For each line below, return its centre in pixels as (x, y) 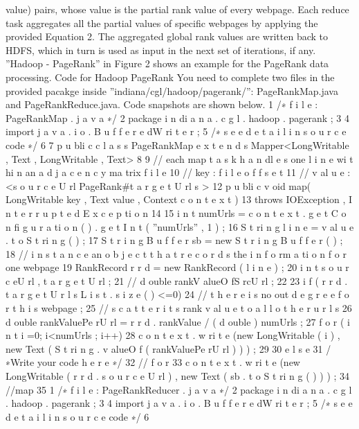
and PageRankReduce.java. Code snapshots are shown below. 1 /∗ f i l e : (162, 104)
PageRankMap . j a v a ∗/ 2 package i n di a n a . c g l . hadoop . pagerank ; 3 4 (178, 117)
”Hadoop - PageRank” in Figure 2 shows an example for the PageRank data (167, 63)
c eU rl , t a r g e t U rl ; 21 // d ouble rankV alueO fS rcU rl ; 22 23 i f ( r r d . (177, 280)
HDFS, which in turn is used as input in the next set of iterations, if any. (161, 50)
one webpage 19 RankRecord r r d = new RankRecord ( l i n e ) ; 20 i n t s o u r (177, 267)
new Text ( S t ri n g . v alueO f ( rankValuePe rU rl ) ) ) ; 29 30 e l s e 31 (164, 348)
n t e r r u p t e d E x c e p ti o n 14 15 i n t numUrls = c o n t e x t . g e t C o (176, 212)
